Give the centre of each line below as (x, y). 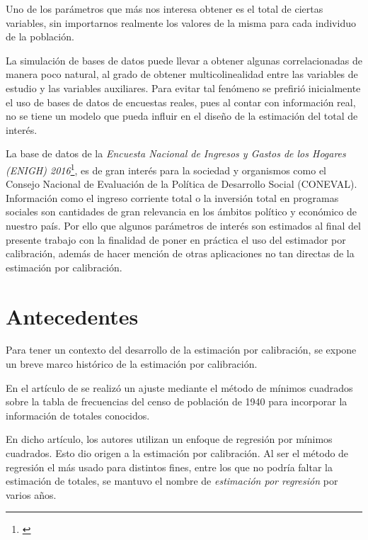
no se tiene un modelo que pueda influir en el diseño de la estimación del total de (182, 116)
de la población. (40, 36)
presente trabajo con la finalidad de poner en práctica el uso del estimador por (176, 239)
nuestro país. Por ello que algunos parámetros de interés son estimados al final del (183, 225)
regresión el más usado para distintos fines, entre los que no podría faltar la (169, 467)
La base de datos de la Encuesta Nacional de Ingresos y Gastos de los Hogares (176, 153)
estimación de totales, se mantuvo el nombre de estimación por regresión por (172, 481)
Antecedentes (72, 316)
